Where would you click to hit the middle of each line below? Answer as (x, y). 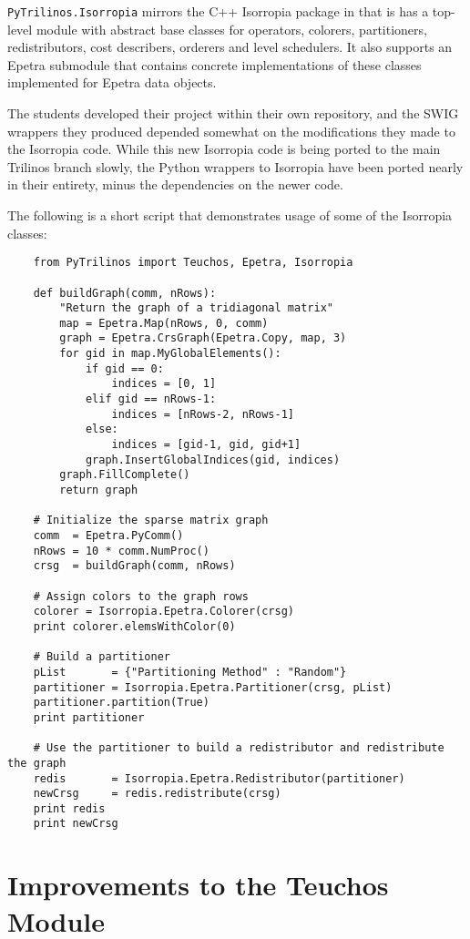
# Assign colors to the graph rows (141, 596)
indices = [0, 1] (164, 384)
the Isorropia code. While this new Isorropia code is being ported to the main (224, 149)
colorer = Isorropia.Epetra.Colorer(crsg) (163, 612)
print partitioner (89, 717)
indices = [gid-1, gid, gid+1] (206, 445)
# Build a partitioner (102, 657)
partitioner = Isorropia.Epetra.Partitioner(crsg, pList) (213, 687)
